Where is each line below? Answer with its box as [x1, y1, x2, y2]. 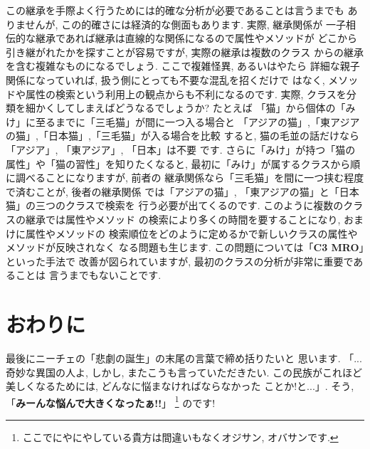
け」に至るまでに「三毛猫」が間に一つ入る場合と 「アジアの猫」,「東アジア [6, 114, 360, 129]
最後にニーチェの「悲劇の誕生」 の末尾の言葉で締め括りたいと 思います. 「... [6, 351, 362, 365]
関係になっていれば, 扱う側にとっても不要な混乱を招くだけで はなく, [6, 72, 325, 87]
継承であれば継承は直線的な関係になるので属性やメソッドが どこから [35, 31, 358, 46]
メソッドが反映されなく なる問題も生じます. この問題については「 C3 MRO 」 [6, 240, 364, 255]
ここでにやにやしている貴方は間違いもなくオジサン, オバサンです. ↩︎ [22, 430, 339, 445]
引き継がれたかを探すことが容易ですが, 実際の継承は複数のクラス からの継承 [6, 44, 364, 59]
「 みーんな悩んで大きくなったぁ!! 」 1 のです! [6, 393, 216, 410]
